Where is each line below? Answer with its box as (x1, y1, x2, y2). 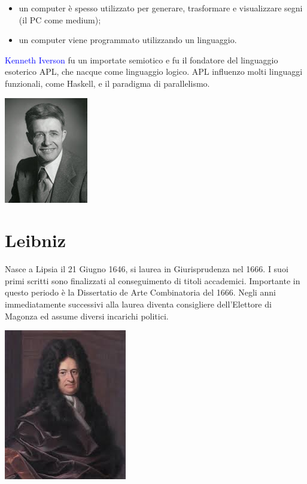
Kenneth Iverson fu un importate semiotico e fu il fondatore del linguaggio (5, 53, 278, 66)
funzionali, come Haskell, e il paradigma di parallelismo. (5, 77, 210, 89)
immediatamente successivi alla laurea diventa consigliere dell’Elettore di (5, 298, 272, 311)
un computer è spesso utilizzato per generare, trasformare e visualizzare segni (19, 2, 303, 14)
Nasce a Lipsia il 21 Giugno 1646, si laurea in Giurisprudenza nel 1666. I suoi (5, 263, 288, 275)
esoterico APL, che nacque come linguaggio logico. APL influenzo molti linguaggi (5, 65, 303, 78)
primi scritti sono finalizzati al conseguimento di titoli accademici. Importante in (5, 274, 300, 287)
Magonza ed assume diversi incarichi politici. (5, 309, 169, 322)
